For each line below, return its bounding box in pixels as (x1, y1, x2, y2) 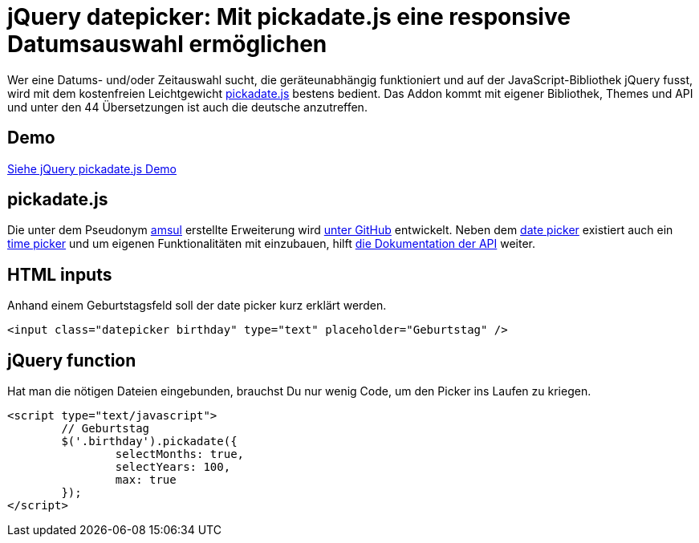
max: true (115, 473, 177, 487)
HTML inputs (7, 264, 112, 285)
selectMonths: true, (115, 448, 245, 461)
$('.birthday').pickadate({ (61, 435, 238, 448)
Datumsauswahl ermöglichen (7, 30, 327, 58)
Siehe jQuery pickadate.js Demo (7, 161, 177, 176)
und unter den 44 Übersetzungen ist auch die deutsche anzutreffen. (7, 99, 368, 114)
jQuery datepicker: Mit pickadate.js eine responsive (7, 3, 571, 30)
